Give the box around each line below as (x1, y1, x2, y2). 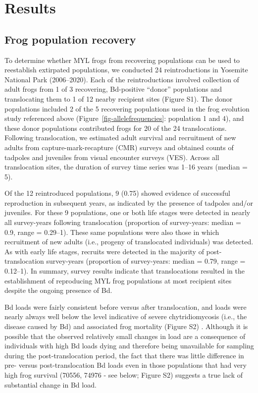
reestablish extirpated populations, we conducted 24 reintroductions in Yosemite (4, 64, 248, 75)
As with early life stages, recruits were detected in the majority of (4, 246, 204, 256)
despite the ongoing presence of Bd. (4, 285, 112, 295)
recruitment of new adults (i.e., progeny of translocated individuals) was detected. (4, 236, 254, 247)
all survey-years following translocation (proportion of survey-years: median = (4, 217, 241, 227)
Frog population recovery (4, 31, 136, 47)
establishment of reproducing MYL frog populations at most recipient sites (4, 275, 232, 285)
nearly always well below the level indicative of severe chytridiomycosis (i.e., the (4, 311, 247, 322)
